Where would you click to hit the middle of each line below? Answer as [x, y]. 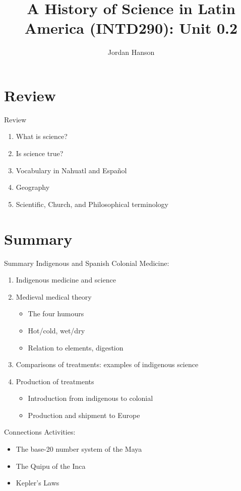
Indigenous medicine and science [66, 280]
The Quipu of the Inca [51, 466]
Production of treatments [55, 381]
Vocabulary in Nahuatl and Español [71, 170]
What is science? [42, 136]
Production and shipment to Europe [84, 415]
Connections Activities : [40, 432]
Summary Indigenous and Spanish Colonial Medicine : [87, 263]
